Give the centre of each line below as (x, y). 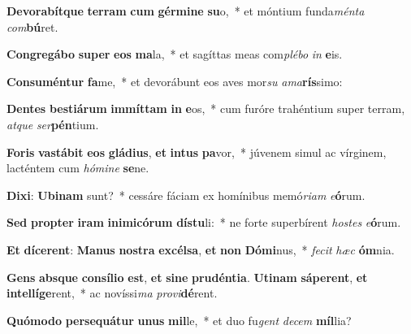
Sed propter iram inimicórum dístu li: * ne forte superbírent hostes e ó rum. (204, 222)
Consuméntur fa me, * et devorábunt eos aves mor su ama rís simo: (175, 81)
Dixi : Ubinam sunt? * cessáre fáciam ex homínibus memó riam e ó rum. (186, 195)
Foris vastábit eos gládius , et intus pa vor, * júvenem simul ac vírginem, (197, 152)
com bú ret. (32, 26)
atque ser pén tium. (53, 124)
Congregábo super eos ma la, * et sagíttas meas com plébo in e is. (175, 54)
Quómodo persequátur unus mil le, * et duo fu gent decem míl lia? (179, 320)
